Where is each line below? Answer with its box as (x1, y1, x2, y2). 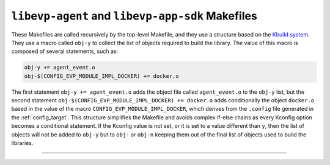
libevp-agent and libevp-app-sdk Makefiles (11, 9, 258, 23)
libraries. (11, 139, 34, 147)
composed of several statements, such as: (11, 47, 119, 55)
